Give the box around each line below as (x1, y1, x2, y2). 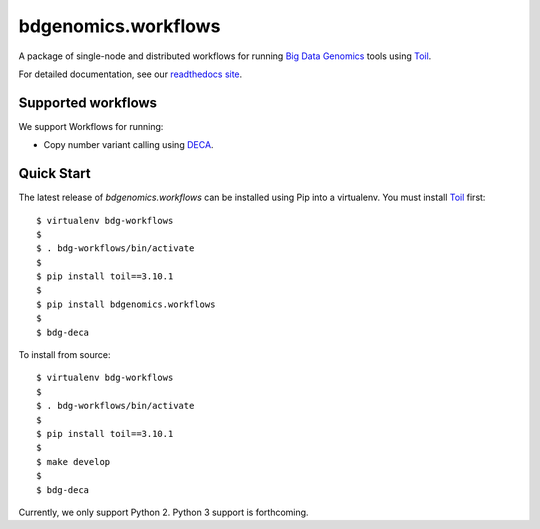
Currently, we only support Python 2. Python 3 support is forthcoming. (18, 506, 309, 518)
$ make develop (36, 456, 111, 467)
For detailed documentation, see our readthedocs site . (18, 68, 243, 80)
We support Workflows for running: (18, 120, 164, 132)
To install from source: (18, 349, 111, 361)
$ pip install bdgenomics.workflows (36, 298, 216, 310)
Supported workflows (18, 94, 158, 111)
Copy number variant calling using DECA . (43, 139, 214, 151)
